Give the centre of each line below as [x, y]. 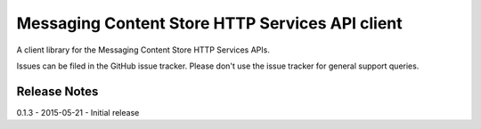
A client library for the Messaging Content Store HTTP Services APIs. [143, 50]
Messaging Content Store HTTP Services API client [209, 23]
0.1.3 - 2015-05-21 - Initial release [78, 112]
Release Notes [57, 91]
